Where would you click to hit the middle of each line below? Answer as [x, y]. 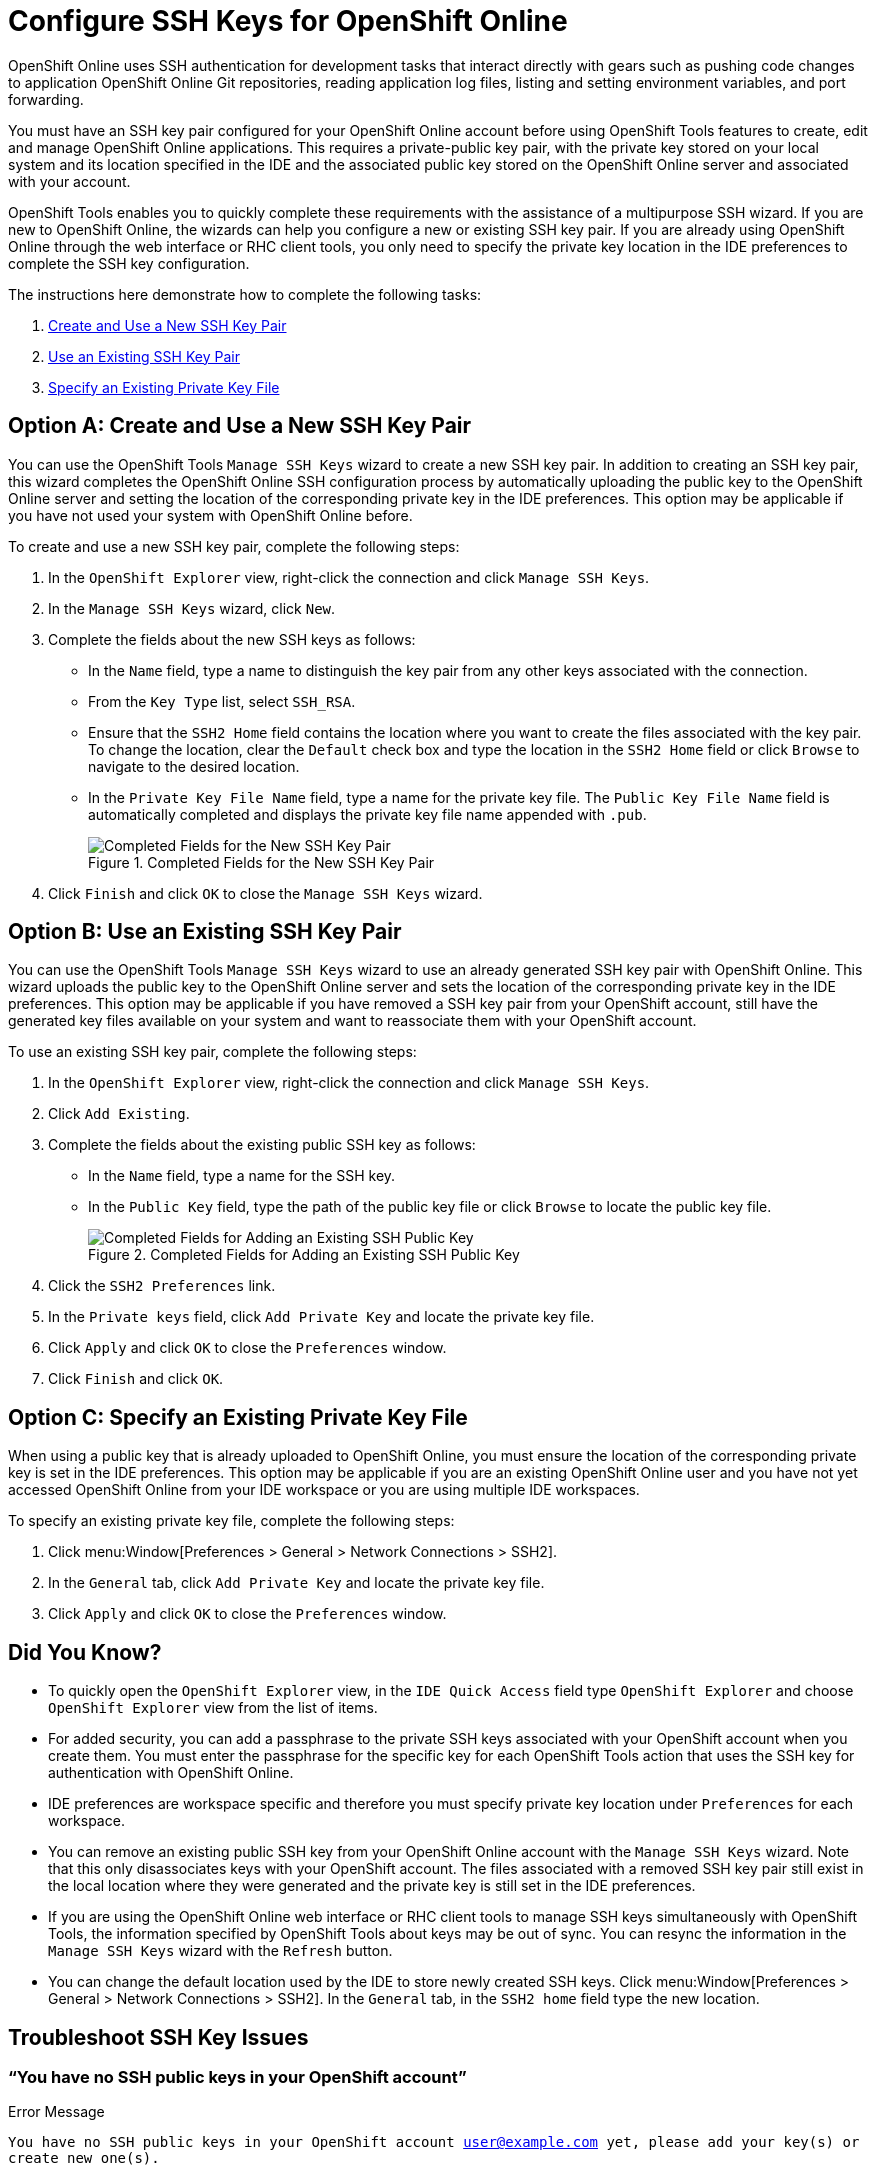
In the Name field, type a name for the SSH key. [242, 1176]
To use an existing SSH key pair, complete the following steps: [212, 1052]
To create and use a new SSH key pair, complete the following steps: [234, 546]
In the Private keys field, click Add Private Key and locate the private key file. [321, 1317]
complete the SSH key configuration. [129, 263]
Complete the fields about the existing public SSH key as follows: [262, 1145]
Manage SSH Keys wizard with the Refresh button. [220, 1951]
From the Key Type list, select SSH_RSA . [222, 701]
